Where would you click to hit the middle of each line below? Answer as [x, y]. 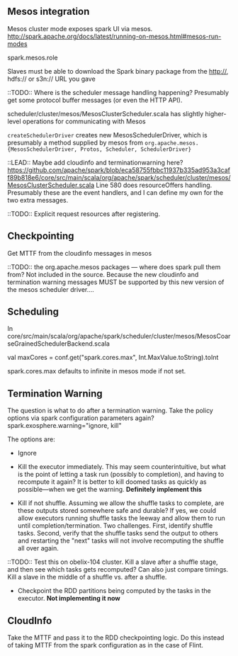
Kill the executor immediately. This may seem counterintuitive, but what [122, 467]
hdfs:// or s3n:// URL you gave [51, 79]
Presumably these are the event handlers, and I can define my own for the [115, 192]
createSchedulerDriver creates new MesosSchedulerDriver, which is [107, 135]
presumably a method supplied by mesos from [75, 142]
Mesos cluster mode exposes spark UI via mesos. [80, 28]
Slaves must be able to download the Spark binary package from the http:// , [118, 71]
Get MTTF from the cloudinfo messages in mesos [80, 253]
